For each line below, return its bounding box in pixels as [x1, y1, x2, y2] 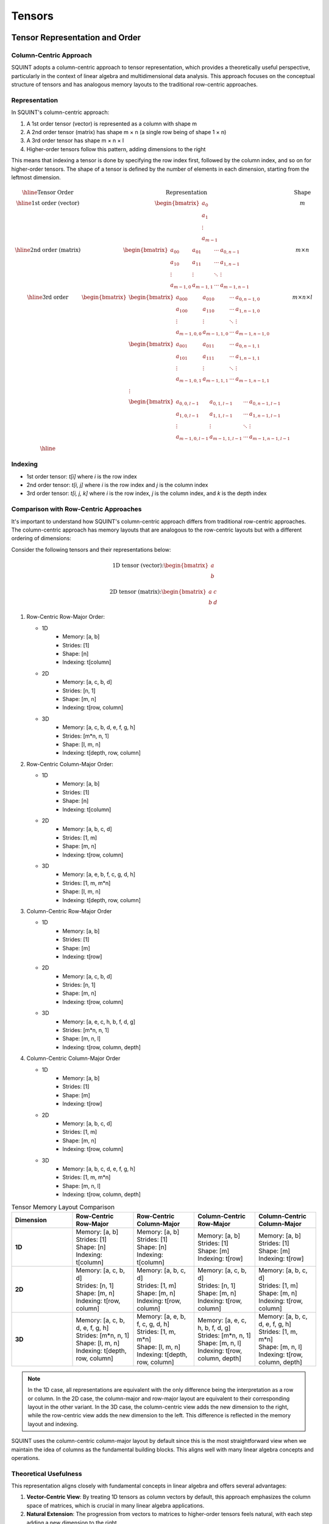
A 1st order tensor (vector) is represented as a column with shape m [26, 119, 197, 127]
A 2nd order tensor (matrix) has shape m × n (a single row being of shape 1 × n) [26, 129, 227, 136]
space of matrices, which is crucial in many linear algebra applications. [26, 1501, 205, 1509]
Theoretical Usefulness [11, 1469, 82, 1478]
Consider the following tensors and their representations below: [11, 546, 171, 553]
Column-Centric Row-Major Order [26, 907, 112, 914]
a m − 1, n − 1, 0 [235, 329, 270, 336]
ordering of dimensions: [11, 535, 71, 542]
